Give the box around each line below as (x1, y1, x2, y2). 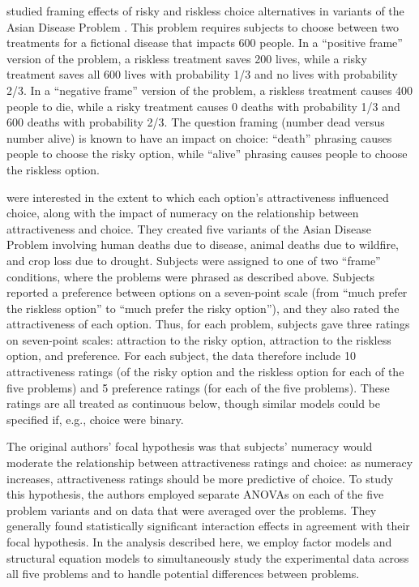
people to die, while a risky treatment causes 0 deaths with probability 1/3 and (6, 97, 400, 114)
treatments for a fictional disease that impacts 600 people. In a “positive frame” (6, 34, 403, 51)
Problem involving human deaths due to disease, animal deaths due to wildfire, (6, 236, 399, 253)
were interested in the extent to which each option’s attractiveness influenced (6, 188, 389, 205)
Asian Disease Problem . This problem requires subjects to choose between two (6, 18, 400, 35)
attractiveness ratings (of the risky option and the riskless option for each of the (6, 363, 404, 380)
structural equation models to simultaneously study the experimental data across (6, 549, 409, 566)
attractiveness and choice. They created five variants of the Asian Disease (6, 220, 371, 237)
